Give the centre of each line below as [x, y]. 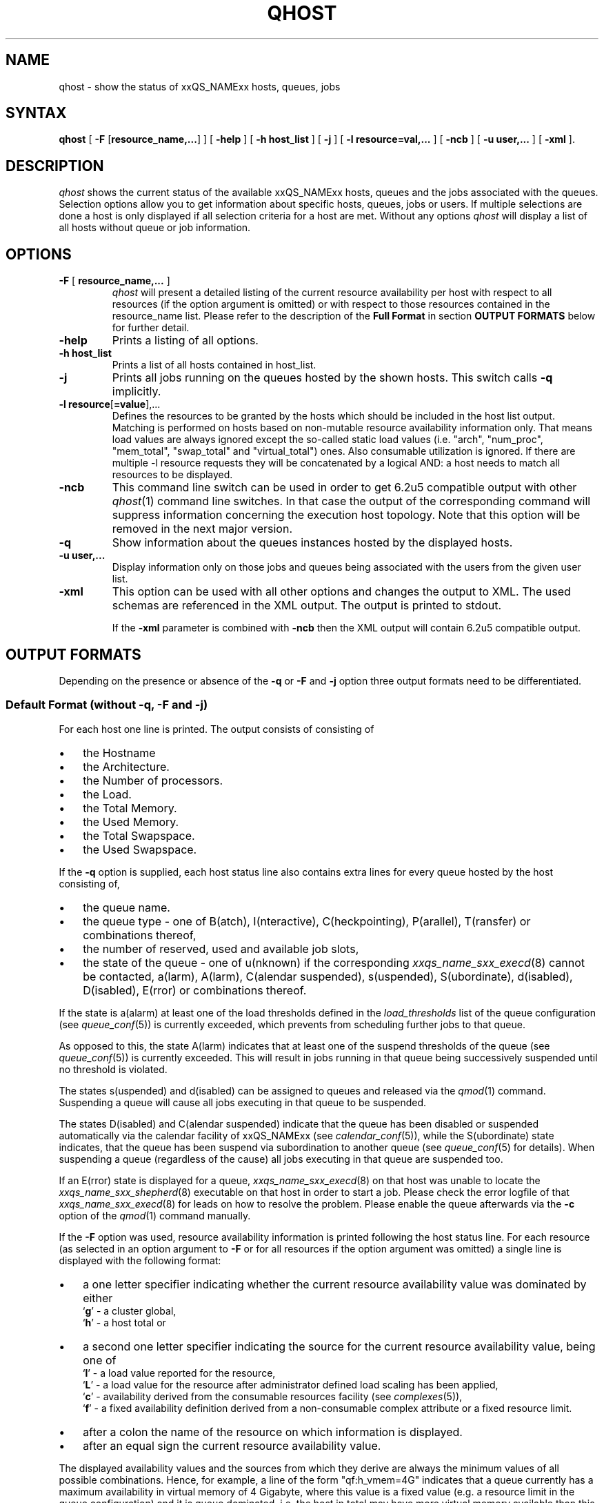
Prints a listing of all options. [185, 341]
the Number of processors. [153, 780]
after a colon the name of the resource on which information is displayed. [273, 1432]
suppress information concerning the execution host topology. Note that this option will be [346, 515]
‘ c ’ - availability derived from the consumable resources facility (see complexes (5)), [272, 1396]
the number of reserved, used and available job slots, [221, 949]
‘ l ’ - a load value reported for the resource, [179, 1373]
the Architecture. [126, 766]
